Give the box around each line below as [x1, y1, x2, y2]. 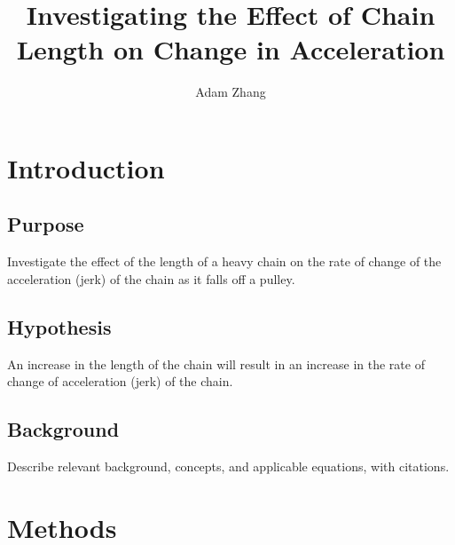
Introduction [7, 149, 165, 186]
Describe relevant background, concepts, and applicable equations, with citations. [7, 457, 450, 476]
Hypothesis [7, 312, 112, 340]
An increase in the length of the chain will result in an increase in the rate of [7, 354, 425, 373]
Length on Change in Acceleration [16, 31, 445, 67]
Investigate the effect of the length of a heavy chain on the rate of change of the [7, 252, 442, 271]
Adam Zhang [195, 83, 266, 101]
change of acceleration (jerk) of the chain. [7, 372, 233, 391]
